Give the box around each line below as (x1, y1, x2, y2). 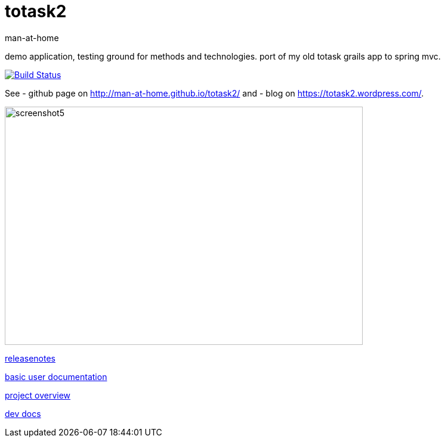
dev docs (5, 408, 41, 419)
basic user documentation (5, 371, 107, 382)
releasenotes (5, 353, 55, 363)
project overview (5, 390, 71, 400)
